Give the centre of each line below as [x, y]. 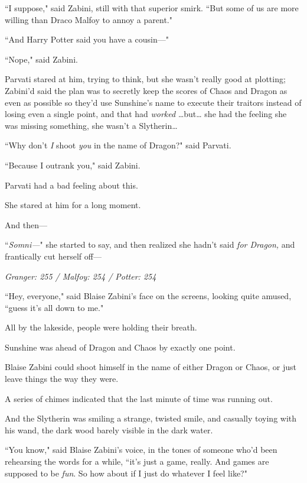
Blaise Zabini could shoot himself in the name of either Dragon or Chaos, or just [151, 367]
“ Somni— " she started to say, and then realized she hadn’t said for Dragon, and [150, 244]
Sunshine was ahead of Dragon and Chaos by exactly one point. [120, 347]
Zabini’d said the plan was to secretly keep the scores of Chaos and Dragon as [146, 90]
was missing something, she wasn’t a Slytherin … [91, 125]
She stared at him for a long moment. [73, 205]
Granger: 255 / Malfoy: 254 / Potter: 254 [81, 276]
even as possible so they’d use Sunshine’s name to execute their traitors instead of [153, 102]
